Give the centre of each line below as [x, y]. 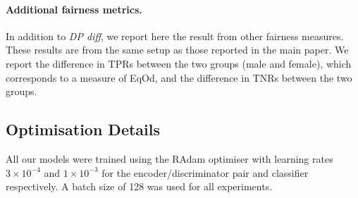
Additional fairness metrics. [74, 9]
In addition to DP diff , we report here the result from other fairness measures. [175, 36]
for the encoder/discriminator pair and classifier [205, 172]
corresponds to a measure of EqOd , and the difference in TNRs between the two [179, 77]
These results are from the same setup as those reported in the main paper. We [177, 50]
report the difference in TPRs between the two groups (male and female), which [179, 63]
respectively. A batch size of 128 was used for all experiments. [139, 186]
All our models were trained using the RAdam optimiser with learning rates [169, 158]
